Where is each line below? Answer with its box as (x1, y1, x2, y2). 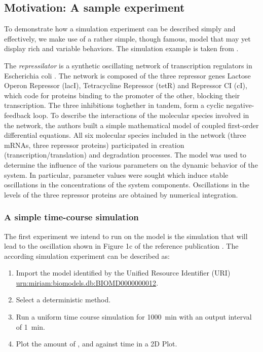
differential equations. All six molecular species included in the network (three (4, 130, 246, 140)
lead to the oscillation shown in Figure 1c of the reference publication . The (4, 241, 239, 251)
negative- (226, 100, 254, 110)
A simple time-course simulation (4, 211, 139, 223)
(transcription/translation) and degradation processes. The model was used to (4, 149, 246, 160)
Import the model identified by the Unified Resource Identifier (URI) (16, 267, 231, 278)
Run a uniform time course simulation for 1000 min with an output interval (16, 311, 252, 322)
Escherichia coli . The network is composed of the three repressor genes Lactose (4, 70, 251, 81)
